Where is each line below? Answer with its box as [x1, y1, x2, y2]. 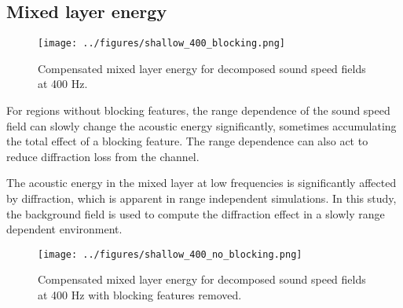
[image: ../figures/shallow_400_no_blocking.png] [38, 248, 302, 260]
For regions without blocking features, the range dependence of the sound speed [6, 102, 390, 119]
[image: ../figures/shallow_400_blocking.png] [38, 38, 285, 49]
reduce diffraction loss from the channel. [6, 148, 200, 164]
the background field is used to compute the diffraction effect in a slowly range [6, 205, 385, 222]
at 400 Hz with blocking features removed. [38, 287, 242, 303]
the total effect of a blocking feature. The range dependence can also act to [6, 133, 368, 149]
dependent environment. [6, 221, 123, 237]
